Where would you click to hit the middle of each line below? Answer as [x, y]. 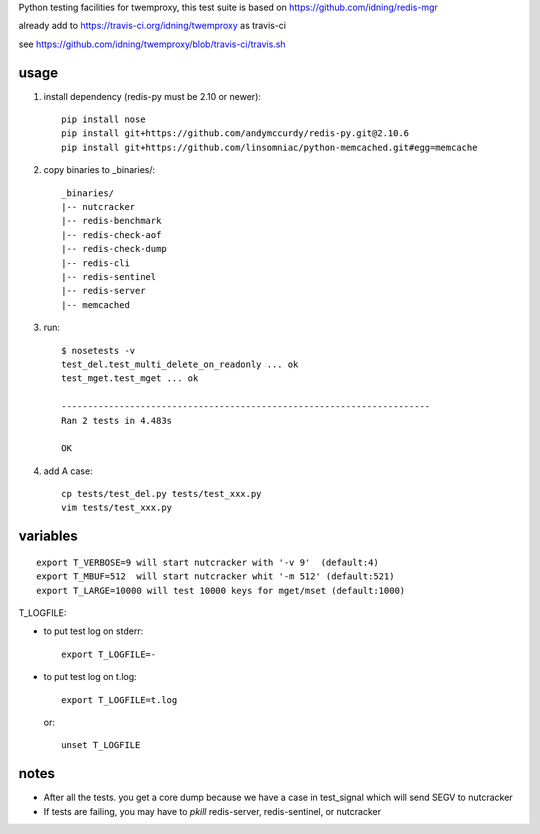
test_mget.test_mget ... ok [130, 378]
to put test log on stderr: [93, 631]
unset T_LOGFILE [101, 745]
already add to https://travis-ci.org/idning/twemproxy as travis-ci [152, 26]
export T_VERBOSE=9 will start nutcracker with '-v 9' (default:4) [207, 562]
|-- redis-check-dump [114, 249]
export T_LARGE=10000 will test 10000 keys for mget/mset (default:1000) [221, 590]
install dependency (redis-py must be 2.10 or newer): [152, 96]
